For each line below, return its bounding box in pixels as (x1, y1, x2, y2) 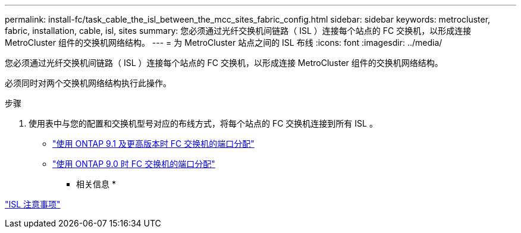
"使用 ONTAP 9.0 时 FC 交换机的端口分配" (52, 159, 215, 169)
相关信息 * (76, 179, 116, 189)
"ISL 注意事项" (5, 199, 61, 209)
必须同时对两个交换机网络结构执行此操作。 (5, 78, 171, 88)
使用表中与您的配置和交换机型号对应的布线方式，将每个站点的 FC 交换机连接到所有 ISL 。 (29, 118, 378, 128)
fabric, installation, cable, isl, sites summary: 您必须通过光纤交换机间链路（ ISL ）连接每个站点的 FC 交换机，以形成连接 (5, 26, 472, 36)
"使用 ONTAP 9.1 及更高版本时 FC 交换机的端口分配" (52, 138, 255, 149)
